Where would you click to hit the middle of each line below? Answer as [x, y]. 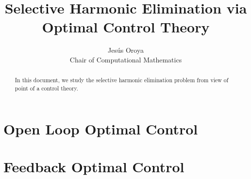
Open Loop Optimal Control [101, 128]
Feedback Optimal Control [94, 166]
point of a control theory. [47, 88]
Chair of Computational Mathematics [126, 59]
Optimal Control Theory [126, 27]
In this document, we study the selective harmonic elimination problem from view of [122, 80]
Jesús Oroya [126, 50]
